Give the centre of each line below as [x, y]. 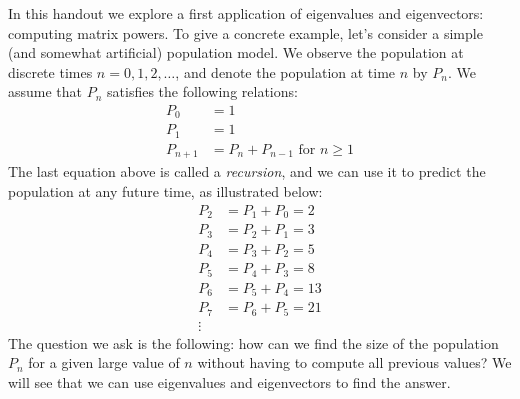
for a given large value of [104, 362]
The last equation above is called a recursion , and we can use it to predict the [247, 171]
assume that [45, 91]
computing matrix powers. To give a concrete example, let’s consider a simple [245, 32]
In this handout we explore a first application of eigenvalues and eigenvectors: [246, 13]
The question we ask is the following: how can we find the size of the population [253, 342]
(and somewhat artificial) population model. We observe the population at [236, 52]
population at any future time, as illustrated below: [165, 191]
